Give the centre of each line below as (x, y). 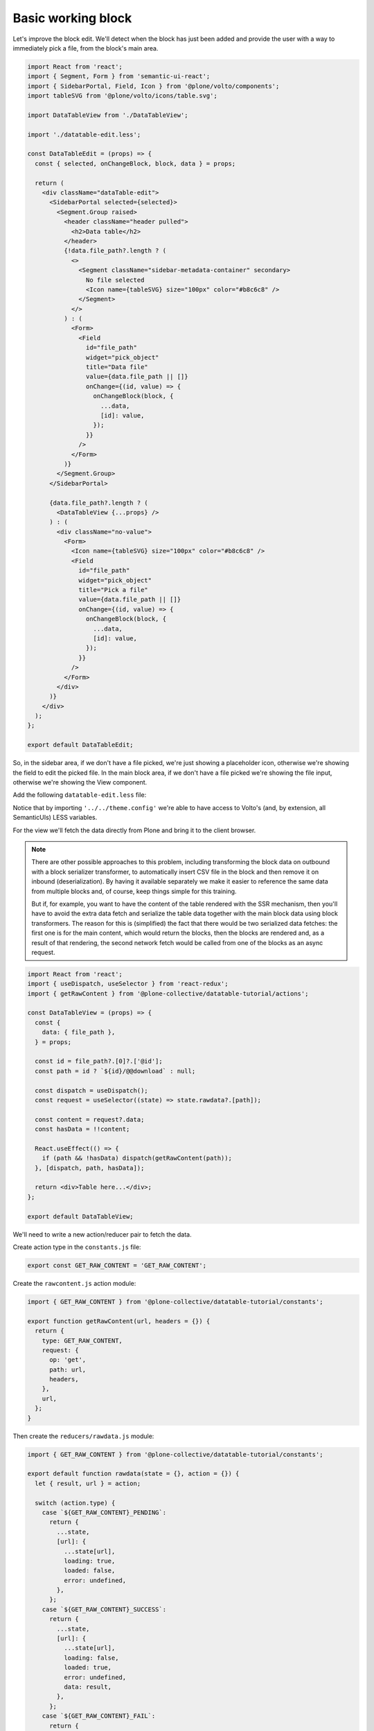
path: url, (68, 1370)
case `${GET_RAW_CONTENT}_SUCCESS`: (104, 1609)
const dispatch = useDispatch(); (91, 1090)
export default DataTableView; (81, 1216)
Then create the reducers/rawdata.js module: (83, 1436)
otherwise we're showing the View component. (80, 782)
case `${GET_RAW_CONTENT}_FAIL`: (99, 1716)
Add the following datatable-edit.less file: (80, 795)
